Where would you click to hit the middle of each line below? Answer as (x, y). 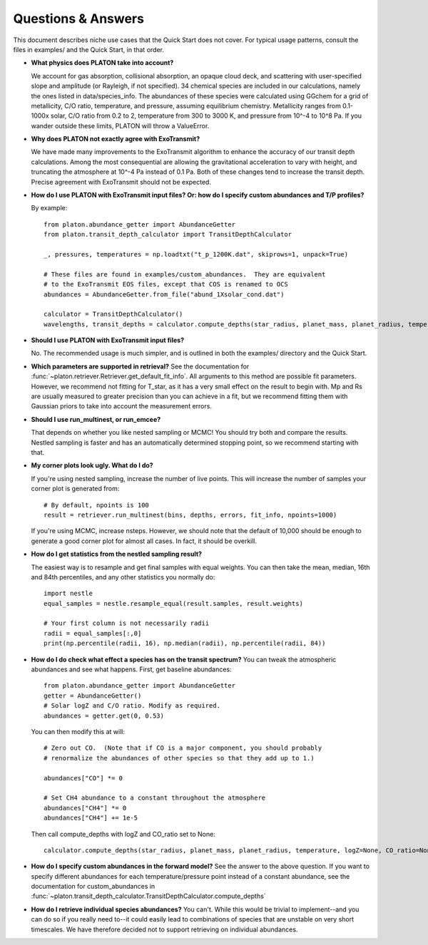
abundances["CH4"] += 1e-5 (91, 818)
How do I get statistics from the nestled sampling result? (117, 554)
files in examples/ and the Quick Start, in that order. (88, 49)
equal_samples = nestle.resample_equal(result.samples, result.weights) (173, 603)
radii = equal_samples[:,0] (93, 633)
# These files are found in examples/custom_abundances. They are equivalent (185, 274)
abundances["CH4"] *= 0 (85, 808)
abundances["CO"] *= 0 (83, 778)
